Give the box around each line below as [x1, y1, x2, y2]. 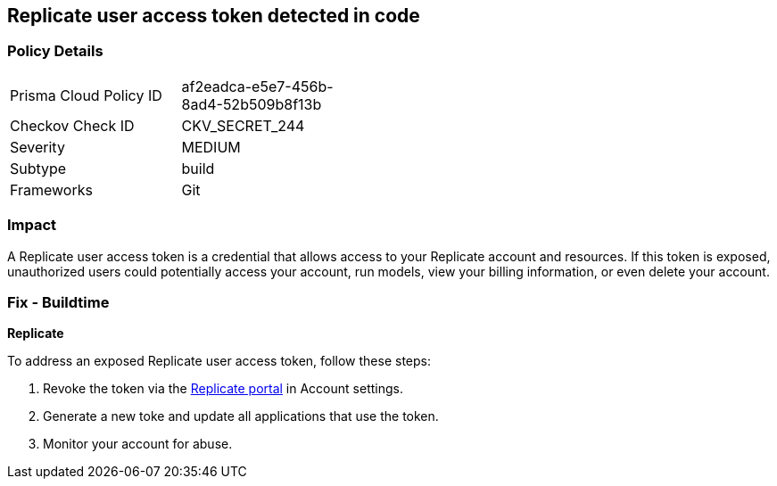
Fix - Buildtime [7, 292, 110, 311]
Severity [10, 137, 65, 156]
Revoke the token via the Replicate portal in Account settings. [43, 381, 403, 397]
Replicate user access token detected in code [7, 4, 420, 27]
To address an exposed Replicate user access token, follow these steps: [7, 353, 432, 369]
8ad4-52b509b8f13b [181, 95, 322, 113]
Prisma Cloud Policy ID [10, 86, 162, 104]
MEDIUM [181, 137, 241, 156]
